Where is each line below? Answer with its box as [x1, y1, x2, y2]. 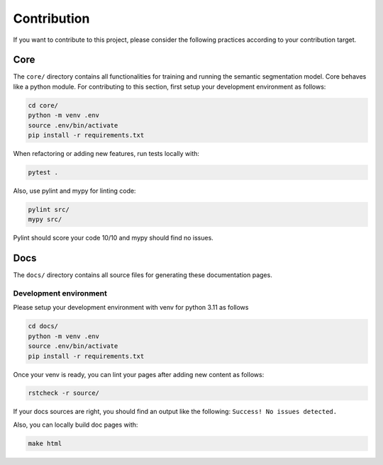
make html [28, 439, 62, 447]
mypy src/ [28, 215, 62, 223]
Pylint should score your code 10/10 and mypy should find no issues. [13, 234, 214, 242]
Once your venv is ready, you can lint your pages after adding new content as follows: [13, 370, 265, 379]
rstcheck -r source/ [28, 389, 99, 397]
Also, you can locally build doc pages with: [13, 420, 138, 429]
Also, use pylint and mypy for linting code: [13, 186, 136, 195]
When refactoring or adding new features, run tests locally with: [13, 149, 200, 157]
